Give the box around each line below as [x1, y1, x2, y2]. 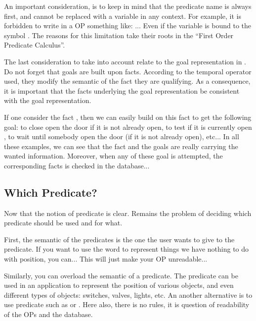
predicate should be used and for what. [4, 217, 123, 228]
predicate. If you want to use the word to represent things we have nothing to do [4, 244, 249, 254]
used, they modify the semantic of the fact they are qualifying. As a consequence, [4, 76, 251, 86]
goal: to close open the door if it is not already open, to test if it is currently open [4, 121, 252, 132]
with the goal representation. [4, 95, 91, 106]
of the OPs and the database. [4, 309, 93, 320]
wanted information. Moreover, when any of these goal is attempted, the [4, 151, 223, 161]
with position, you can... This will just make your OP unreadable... [4, 254, 208, 264]
